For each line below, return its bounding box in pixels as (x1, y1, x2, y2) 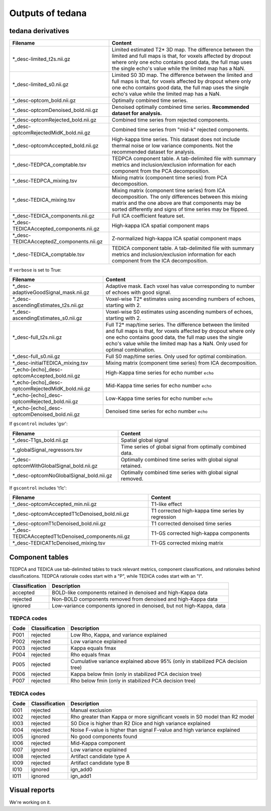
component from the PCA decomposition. (111, 168, 210, 175)
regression (151, 513, 177, 520)
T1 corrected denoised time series (151, 520, 232, 527)
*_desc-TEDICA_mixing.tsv (12, 196, 75, 203)
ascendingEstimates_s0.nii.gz (12, 315, 82, 322)
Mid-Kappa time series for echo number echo (105, 382, 212, 389)
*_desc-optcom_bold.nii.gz (12, 97, 76, 104)
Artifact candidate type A (70, 753, 130, 760)
